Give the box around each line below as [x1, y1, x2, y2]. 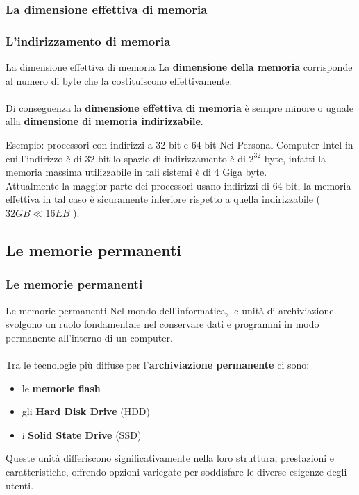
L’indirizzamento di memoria [6, 32, 171, 49]
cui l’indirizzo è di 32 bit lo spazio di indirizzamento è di [6, 151, 246, 165]
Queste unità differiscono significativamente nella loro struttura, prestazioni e [6, 451, 335, 465]
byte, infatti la [264, 151, 326, 165]
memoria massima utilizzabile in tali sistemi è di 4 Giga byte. [6, 165, 267, 179]
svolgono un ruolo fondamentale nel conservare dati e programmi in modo [6, 317, 319, 331]
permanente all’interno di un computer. [6, 330, 173, 344]
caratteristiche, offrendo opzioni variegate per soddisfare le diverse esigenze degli [6, 464, 347, 478]
